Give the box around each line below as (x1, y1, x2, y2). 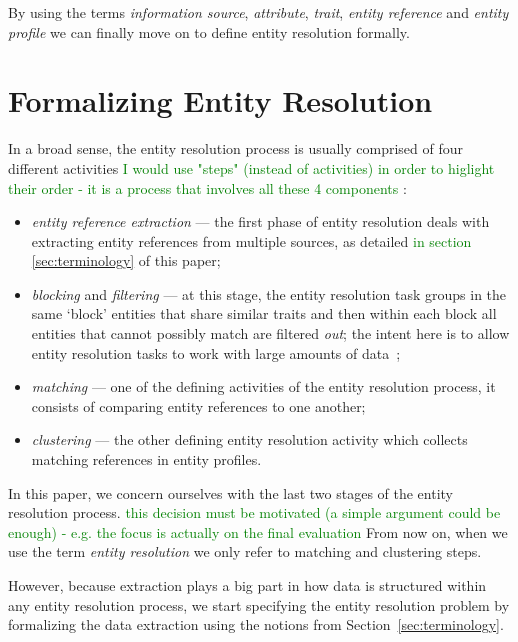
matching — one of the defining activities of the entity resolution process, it (31, 376, 496, 397)
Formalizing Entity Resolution (8, 80, 433, 121)
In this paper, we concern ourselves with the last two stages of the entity (8, 482, 454, 503)
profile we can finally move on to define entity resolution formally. (8, 21, 410, 42)
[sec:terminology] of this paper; (31, 250, 221, 271)
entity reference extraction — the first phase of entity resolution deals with (31, 211, 490, 232)
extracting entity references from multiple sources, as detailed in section (31, 230, 472, 251)
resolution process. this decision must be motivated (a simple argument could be (8, 502, 501, 523)
